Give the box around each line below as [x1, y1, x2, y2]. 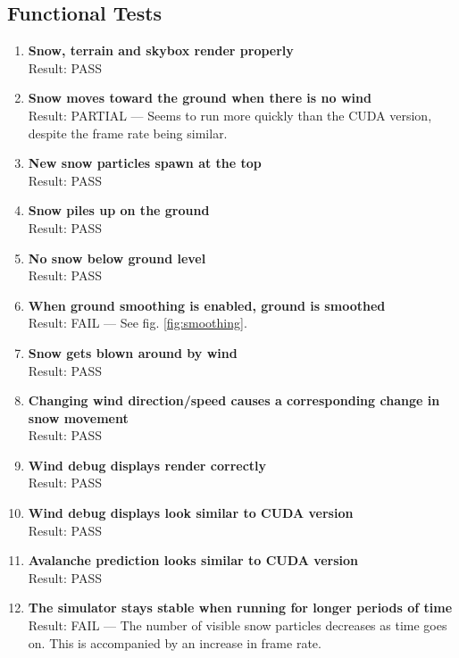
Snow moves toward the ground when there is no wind [28, 88, 371, 107]
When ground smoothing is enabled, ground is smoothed [28, 296, 386, 314]
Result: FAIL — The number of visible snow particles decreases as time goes [28, 616, 447, 635]
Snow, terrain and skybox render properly [28, 41, 294, 60]
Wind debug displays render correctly [28, 455, 267, 474]
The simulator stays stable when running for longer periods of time [28, 598, 453, 617]
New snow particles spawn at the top [28, 154, 262, 172]
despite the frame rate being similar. [28, 123, 228, 142]
